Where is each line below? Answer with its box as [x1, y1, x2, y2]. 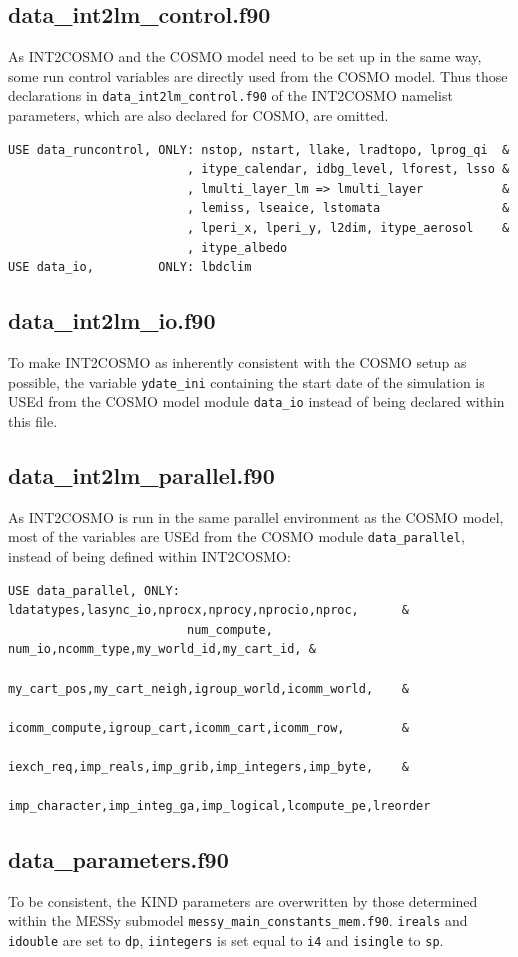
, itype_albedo [186, 240, 288, 255]
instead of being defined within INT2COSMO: [8, 545, 291, 566]
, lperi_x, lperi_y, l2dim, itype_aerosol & [186, 221, 510, 236]
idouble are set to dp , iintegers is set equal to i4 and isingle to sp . [8, 930, 444, 951]
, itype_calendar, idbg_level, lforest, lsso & [186, 162, 510, 177]
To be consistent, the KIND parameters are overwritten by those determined [8, 890, 478, 911]
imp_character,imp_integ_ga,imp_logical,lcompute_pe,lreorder [8, 799, 431, 814]
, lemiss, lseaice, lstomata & [186, 201, 510, 216]
